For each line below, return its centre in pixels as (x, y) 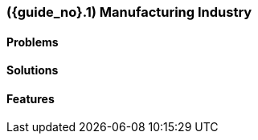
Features (31, 98)
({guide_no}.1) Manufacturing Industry (129, 12)
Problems (33, 42)
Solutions (33, 70)
